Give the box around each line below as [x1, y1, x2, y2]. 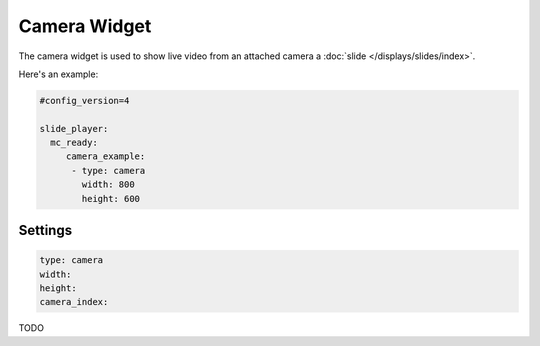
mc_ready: [50, 137, 99, 149]
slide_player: [39, 123, 109, 134]
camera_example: [65, 151, 146, 162]
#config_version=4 [39, 95, 130, 106]
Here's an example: [18, 68, 99, 80]
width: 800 [81, 179, 135, 190]
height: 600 [81, 193, 140, 204]
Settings [18, 222, 73, 239]
